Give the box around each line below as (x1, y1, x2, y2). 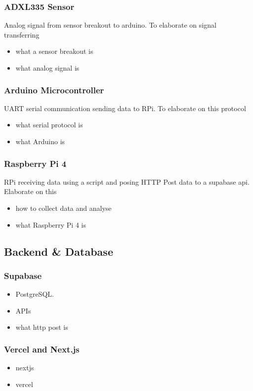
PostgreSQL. (15, 289, 54, 299)
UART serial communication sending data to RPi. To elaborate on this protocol (4, 103, 246, 113)
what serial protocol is (15, 119, 83, 130)
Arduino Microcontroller (4, 83, 104, 96)
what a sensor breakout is (15, 46, 93, 56)
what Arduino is (15, 136, 65, 146)
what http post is (15, 322, 68, 332)
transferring (4, 29, 40, 39)
